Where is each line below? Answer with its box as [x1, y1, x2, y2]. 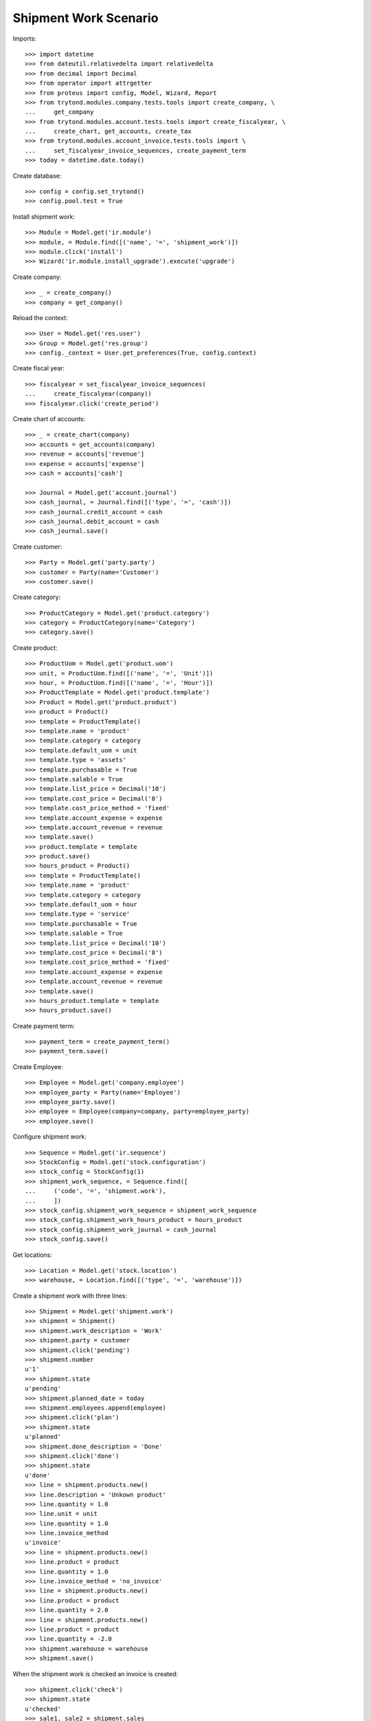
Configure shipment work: [12, 1132, 87, 1141]
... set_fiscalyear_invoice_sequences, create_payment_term [25, 147, 247, 154]
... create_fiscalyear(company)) [25, 390, 153, 398]
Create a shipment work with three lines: [12, 1291, 127, 1300]
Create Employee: [12, 1062, 63, 1070]
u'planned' [25, 1433, 62, 1441]
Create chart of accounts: [12, 415, 86, 423]
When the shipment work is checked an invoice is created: [12, 1669, 179, 1678]
